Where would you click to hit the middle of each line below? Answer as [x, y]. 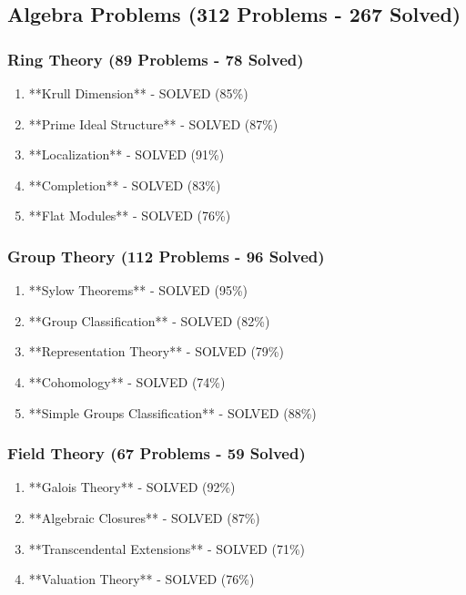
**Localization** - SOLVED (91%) [127, 154]
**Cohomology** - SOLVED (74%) [127, 381]
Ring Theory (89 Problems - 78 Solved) [156, 59]
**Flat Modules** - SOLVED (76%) [130, 215]
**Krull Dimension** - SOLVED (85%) [138, 93]
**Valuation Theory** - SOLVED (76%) [142, 579]
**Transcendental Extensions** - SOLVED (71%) [167, 548]
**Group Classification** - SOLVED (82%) [149, 320]
